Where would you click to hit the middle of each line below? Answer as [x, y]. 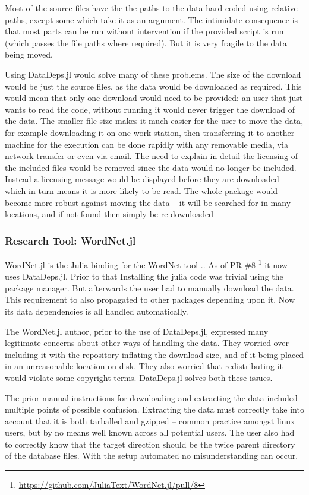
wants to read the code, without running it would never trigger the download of [150, 109]
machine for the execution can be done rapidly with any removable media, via [146, 144]
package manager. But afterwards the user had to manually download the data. [149, 288]
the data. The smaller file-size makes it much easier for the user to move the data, [154, 121]
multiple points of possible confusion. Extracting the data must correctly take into [154, 409]
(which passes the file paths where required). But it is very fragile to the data [146, 42]
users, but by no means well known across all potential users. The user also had [150, 432]
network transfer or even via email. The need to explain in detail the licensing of [152, 156]
